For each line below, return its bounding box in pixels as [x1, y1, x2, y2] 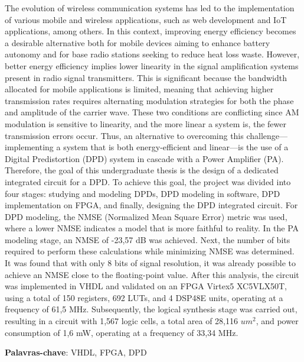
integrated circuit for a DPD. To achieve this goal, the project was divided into [5, 175, 291, 188]
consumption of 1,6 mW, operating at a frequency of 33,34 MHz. [5, 326, 238, 338]
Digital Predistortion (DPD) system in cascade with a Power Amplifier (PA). [5, 152, 284, 164]
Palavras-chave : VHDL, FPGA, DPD [5, 346, 147, 358]
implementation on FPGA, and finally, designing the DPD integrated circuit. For [5, 199, 298, 211]
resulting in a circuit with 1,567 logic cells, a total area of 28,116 [5, 315, 238, 327]
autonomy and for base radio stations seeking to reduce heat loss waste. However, [5, 48, 300, 60]
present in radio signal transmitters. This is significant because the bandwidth [5, 71, 287, 83]
